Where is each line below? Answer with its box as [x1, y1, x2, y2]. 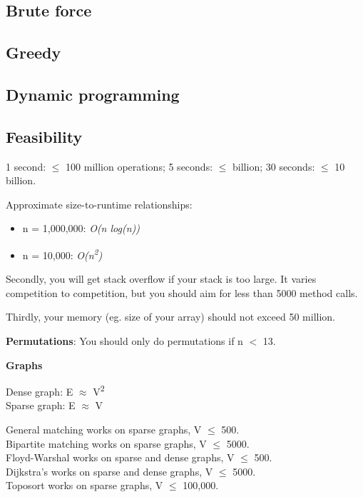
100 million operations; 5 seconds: [66, 159, 213, 174]
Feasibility [6, 125, 83, 147]
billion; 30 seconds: [232, 159, 315, 174]
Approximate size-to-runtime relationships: [6, 196, 193, 211]
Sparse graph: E [6, 398, 76, 413]
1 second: [6, 159, 46, 174]
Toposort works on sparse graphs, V [6, 478, 163, 493]
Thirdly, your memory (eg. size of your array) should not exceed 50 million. [6, 309, 336, 324]
